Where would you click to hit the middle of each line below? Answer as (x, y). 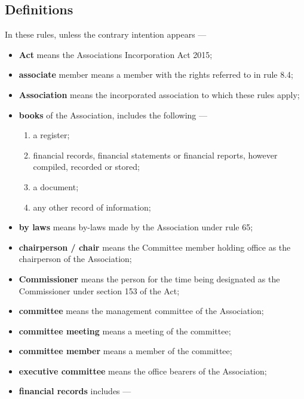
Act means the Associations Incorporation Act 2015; (116, 54)
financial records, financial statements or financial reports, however (155, 155)
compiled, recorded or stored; (86, 167)
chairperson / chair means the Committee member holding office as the (155, 247)
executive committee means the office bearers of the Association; (143, 371)
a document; (56, 186)
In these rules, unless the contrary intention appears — (106, 34)
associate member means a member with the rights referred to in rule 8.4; (156, 74)
